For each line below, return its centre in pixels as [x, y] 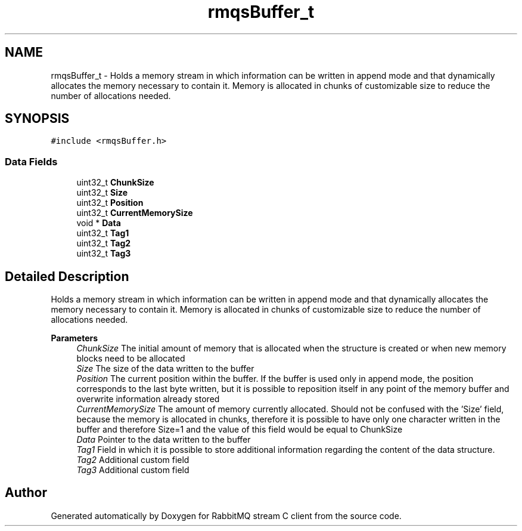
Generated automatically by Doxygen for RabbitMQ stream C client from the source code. [226, 515]
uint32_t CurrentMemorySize [135, 213]
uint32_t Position [110, 203]
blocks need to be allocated [131, 359]
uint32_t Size [102, 193]
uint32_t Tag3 [104, 254]
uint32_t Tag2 [104, 243]
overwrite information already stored [148, 399]
